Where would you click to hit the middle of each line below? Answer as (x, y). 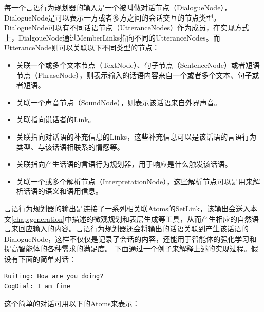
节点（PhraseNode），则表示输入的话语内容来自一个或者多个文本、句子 (134, 75)
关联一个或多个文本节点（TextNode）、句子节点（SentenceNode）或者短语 (138, 64)
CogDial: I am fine (37, 287)
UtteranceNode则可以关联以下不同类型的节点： (82, 47)
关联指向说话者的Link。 (56, 119)
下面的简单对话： (47, 258)
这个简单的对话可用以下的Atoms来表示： (72, 303)
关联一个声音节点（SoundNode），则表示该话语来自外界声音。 (119, 102)
